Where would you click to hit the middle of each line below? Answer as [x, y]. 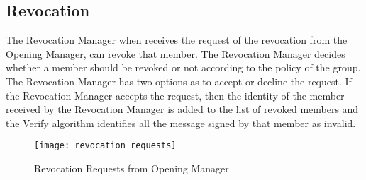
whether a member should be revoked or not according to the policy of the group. [183, 67]
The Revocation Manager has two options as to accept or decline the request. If [179, 81]
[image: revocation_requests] [105, 146]
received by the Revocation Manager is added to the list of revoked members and [182, 109]
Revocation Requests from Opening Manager [132, 168]
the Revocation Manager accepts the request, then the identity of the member [175, 95]
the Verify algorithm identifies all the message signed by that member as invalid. [181, 122]
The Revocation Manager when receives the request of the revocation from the [177, 40]
